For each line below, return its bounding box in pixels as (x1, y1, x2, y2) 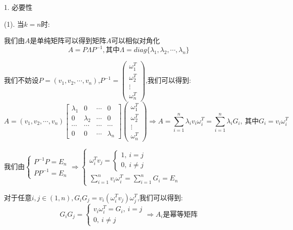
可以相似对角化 (111, 35, 160, 46)
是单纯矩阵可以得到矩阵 (30, 35, 106, 46)
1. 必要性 (4, 2, 33, 12)
